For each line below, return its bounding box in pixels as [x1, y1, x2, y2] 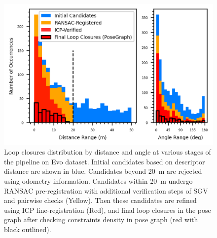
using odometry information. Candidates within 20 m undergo [4, 176, 193, 186]
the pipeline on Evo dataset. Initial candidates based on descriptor [4, 156, 205, 166]
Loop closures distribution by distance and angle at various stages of [4, 147, 211, 157]
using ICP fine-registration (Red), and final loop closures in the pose [4, 204, 211, 215]
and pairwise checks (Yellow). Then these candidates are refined [4, 195, 197, 205]
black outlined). [4, 224, 51, 235]
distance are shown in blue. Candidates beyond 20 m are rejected [4, 166, 202, 176]
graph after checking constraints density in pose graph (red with [4, 214, 198, 225]
